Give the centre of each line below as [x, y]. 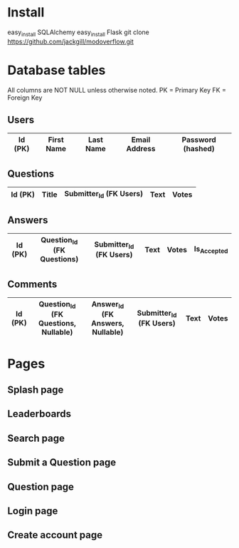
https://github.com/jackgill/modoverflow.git [70, 41]
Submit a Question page [62, 463]
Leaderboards [39, 414]
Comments [32, 284]
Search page [36, 438]
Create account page [55, 535]
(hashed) [199, 149]
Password [199, 140]
